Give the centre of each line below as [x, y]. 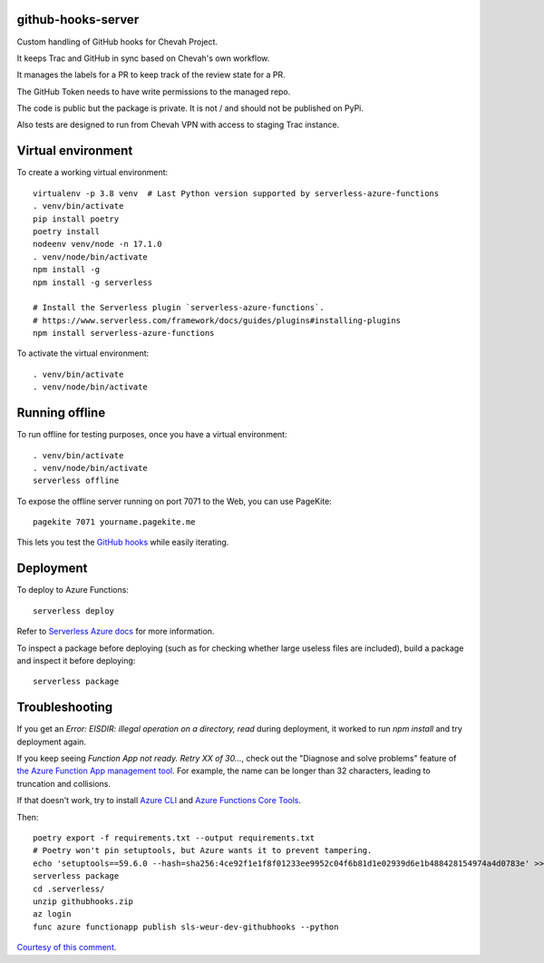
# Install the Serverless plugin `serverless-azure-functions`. [179, 308]
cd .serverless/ [69, 889]
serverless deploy [74, 611]
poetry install [67, 231]
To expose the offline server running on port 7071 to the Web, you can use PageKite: [175, 501]
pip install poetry [76, 219]
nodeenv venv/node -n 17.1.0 [97, 244]
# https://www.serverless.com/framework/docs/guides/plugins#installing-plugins [217, 320]
